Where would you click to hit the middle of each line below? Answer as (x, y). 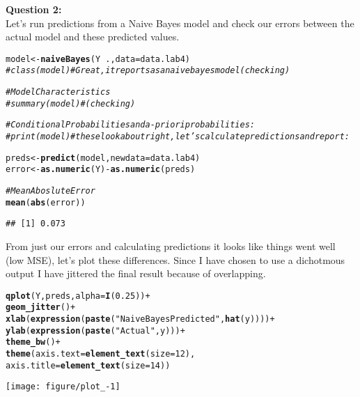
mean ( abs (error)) (46, 202)
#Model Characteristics (58, 92)
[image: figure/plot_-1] (63, 387)
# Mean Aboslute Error (50, 191)
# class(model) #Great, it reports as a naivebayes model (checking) (148, 71)
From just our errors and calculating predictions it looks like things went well (171, 246)
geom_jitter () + (41, 308)
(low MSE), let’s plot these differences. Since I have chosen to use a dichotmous (175, 259)
